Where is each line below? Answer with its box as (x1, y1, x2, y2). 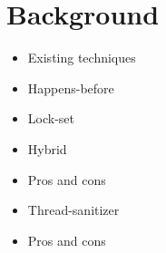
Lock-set (27, 109, 74, 128)
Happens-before (27, 78, 114, 97)
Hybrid (27, 139, 67, 158)
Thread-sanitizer (27, 200, 120, 219)
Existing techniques (27, 48, 136, 67)
